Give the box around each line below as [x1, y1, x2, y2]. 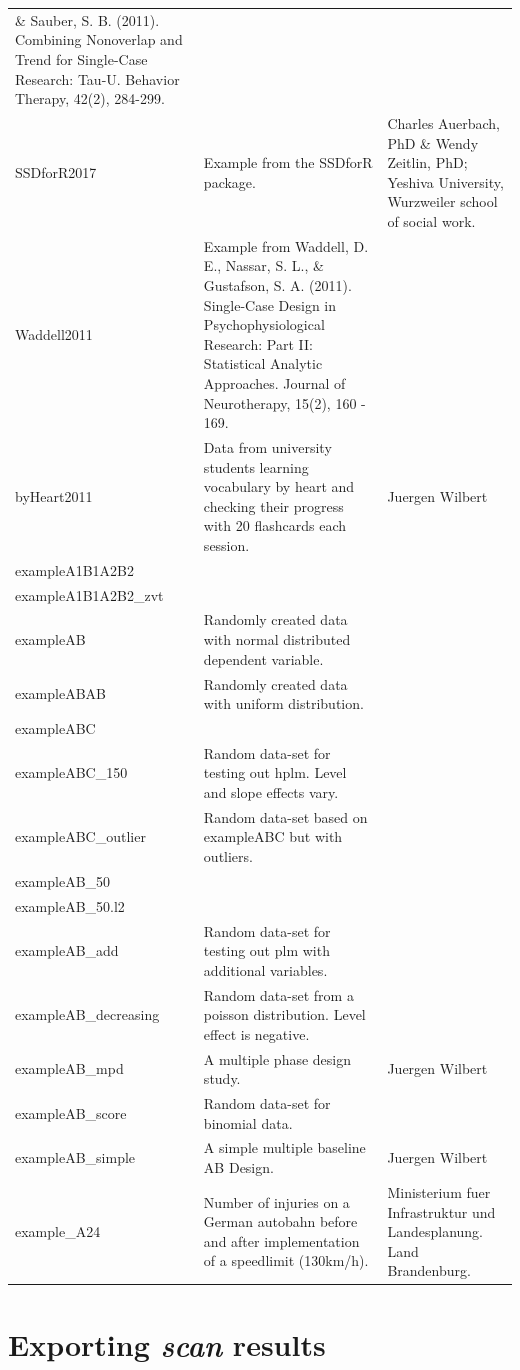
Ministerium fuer [387, 1181, 491, 1202]
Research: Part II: [203, 333, 313, 354]
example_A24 [15, 1221, 101, 1242]
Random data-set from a [203, 984, 354, 1005]
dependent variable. [203, 648, 324, 669]
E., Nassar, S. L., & [203, 255, 324, 276]
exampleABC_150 [15, 762, 128, 783]
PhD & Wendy [387, 132, 479, 153]
